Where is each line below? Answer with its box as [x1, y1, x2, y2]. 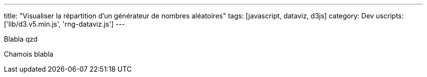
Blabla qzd [4, 35, 38, 43]
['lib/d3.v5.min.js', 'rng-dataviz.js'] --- [4, 20, 125, 28]
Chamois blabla [4, 50, 54, 58]
